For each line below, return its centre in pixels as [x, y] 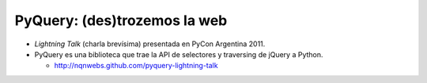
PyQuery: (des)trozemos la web [121, 20]
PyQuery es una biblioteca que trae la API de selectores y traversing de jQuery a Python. [179, 54]
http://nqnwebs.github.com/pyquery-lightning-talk [136, 66]
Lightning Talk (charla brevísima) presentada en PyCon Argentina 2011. [150, 44]
